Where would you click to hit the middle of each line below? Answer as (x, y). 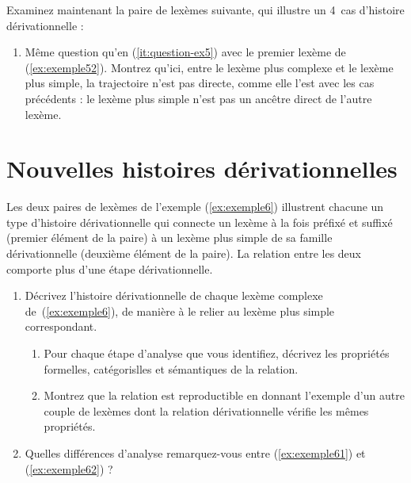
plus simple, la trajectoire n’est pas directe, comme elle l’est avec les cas (200, 83)
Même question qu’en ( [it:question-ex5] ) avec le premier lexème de (185, 52)
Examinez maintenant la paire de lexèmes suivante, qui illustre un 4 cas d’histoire (205, 10)
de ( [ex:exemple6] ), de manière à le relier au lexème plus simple (180, 310)
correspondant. (61, 326)
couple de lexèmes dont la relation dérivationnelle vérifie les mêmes (206, 410)
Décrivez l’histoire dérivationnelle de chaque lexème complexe (174, 295)
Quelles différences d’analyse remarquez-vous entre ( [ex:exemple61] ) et (195, 453)
